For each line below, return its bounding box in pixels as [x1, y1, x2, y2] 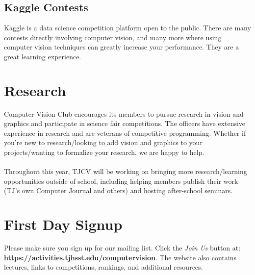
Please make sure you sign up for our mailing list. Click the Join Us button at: [4, 243, 241, 253]
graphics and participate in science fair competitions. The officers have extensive [4, 118, 246, 128]
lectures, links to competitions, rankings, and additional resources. [4, 262, 203, 272]
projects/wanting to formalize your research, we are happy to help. [4, 147, 204, 157]
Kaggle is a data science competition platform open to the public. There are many [4, 23, 251, 33]
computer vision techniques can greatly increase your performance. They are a [4, 42, 239, 52]
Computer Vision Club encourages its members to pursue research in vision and [4, 108, 244, 119]
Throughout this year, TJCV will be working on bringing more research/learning [4, 166, 247, 176]
